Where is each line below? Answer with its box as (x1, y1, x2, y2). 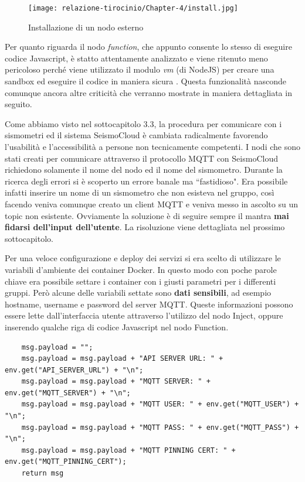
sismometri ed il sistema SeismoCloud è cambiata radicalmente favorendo (5, 129, 268, 141)
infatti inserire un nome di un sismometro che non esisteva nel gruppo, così (5, 186, 274, 199)
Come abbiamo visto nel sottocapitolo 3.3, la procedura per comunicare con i (5, 117, 282, 129)
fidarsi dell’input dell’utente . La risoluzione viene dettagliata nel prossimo (5, 221, 285, 233)
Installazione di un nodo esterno (28, 20, 144, 33)
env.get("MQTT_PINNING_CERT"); (5, 457, 127, 466)
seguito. (5, 98, 32, 110)
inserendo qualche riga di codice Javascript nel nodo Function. (5, 320, 229, 333)
